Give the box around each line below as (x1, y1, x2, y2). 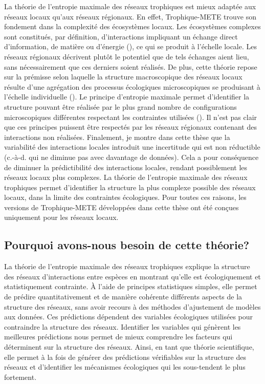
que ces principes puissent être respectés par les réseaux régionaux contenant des (4, 122, 257, 132)
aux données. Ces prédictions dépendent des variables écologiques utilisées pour (4, 311, 253, 322)
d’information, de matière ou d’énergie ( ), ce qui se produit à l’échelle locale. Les (4, 41, 257, 52)
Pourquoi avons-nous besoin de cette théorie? (4, 237, 250, 253)
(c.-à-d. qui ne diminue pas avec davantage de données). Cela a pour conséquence (4, 151, 259, 162)
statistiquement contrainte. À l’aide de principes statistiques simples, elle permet (4, 281, 257, 292)
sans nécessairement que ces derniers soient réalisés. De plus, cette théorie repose (4, 61, 257, 72)
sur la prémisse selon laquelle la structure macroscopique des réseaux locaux (4, 71, 242, 82)
